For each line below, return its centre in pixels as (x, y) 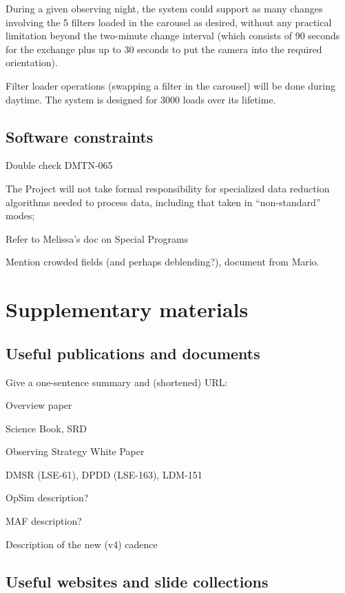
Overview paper (39, 405)
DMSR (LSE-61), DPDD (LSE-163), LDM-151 (104, 474)
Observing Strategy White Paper (75, 451)
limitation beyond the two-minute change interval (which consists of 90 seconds (173, 36)
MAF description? (44, 521)
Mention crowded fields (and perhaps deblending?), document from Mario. (163, 262)
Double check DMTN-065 (59, 165)
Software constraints (80, 136)
